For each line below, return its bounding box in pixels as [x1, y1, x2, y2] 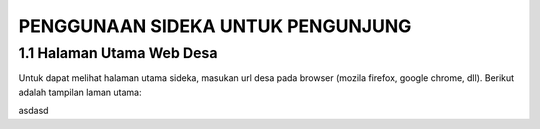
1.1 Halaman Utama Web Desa [18, 44, 218, 62]
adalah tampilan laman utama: [18, 86, 142, 98]
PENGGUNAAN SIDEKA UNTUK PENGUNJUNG [18, 15, 412, 37]
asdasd [18, 105, 49, 117]
